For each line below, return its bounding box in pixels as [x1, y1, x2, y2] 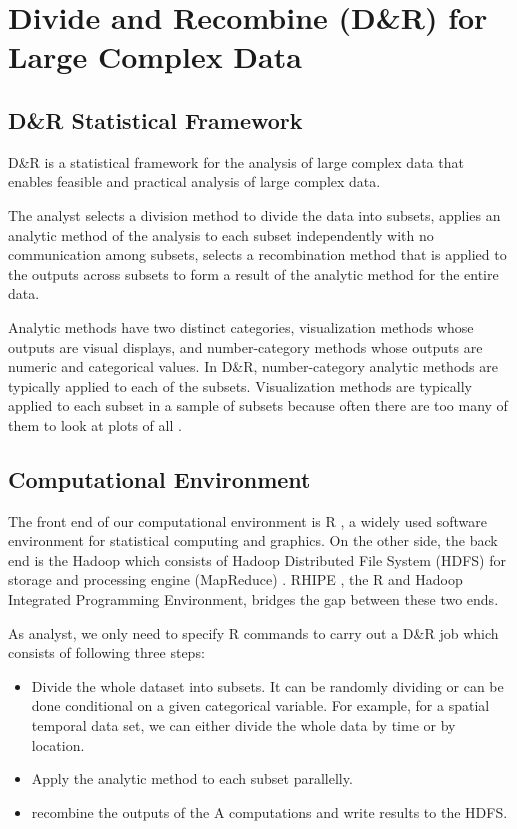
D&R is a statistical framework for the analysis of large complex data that [8, 151, 464, 172]
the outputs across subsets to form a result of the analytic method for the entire [8, 263, 499, 284]
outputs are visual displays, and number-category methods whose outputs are [8, 336, 483, 357]
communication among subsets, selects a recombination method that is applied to [8, 244, 507, 265]
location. [31, 734, 85, 755]
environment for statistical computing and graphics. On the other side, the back [8, 530, 498, 551]
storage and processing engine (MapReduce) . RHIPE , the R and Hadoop [8, 569, 463, 590]
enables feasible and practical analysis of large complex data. [8, 171, 381, 192]
